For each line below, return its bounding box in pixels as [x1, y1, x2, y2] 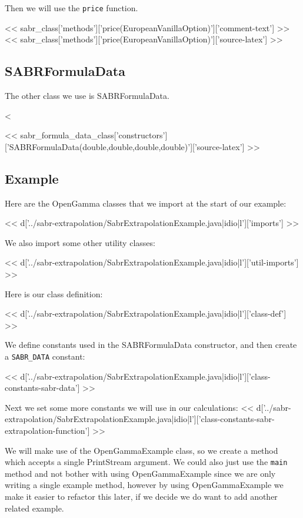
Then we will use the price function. [5, 2, 138, 14]
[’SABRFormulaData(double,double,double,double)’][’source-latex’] [5, 140, 245, 152]
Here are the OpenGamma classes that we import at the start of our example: [5, 197, 287, 209]
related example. [5, 502, 64, 514]
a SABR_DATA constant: [5, 350, 85, 362]
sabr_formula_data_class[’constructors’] [20, 129, 168, 141]
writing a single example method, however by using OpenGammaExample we [5, 479, 284, 491]
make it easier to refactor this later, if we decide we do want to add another [5, 490, 278, 503]
